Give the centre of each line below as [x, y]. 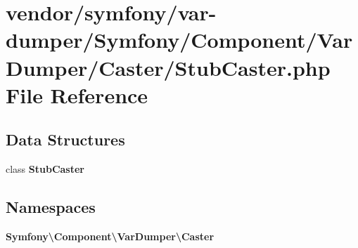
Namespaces [51, 207]
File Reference [77, 94]
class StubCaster [45, 169]
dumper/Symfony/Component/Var [179, 40]
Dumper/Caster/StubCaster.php [168, 67]
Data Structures [65, 139]
